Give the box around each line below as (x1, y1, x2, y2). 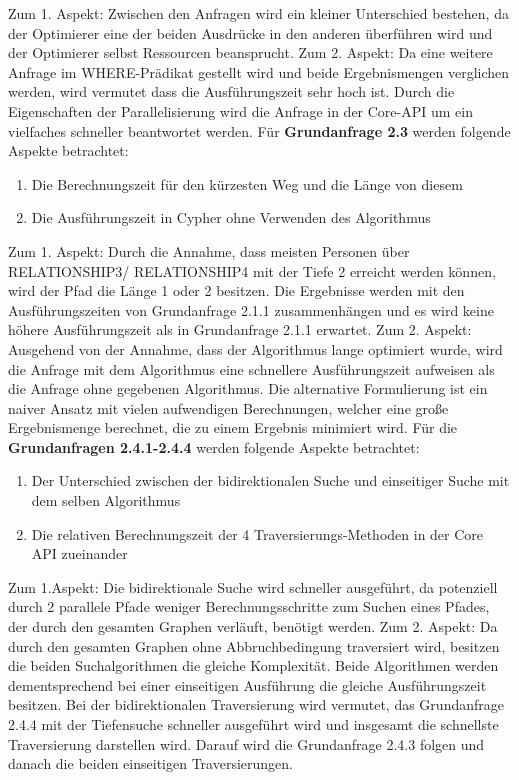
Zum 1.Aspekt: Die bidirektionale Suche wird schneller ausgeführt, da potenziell (8, 576, 498, 597)
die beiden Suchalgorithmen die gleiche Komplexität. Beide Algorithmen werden (8, 655, 499, 676)
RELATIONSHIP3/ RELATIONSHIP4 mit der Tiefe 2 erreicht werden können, (8, 260, 496, 281)
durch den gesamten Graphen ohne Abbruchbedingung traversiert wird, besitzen (8, 635, 500, 656)
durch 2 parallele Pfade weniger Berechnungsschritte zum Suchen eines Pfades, (8, 596, 490, 617)
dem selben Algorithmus (31, 490, 181, 511)
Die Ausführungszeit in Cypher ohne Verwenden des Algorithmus (31, 207, 431, 228)
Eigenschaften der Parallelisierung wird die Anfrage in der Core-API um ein (8, 100, 473, 121)
